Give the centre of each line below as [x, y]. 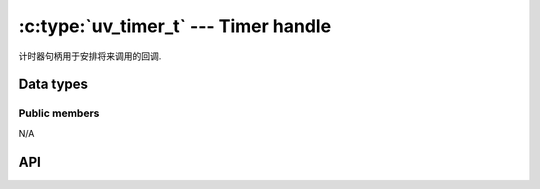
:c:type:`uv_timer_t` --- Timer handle [175, 26]
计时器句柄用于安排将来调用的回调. [90, 56]
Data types [53, 84]
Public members [59, 113]
